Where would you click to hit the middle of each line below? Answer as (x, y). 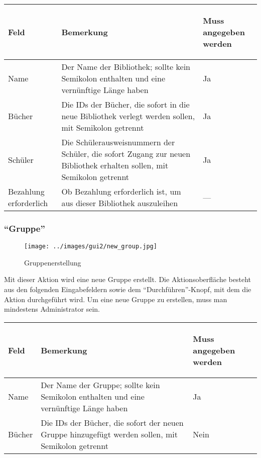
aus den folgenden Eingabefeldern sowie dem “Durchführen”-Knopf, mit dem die (128, 289)
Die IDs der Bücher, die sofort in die (125, 104)
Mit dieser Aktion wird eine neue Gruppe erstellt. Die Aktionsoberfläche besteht (127, 279)
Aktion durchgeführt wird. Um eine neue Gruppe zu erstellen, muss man (116, 299)
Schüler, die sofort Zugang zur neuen (126, 154)
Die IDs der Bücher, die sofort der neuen (112, 422)
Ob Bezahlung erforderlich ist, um (121, 191)
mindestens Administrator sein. (52, 309)
